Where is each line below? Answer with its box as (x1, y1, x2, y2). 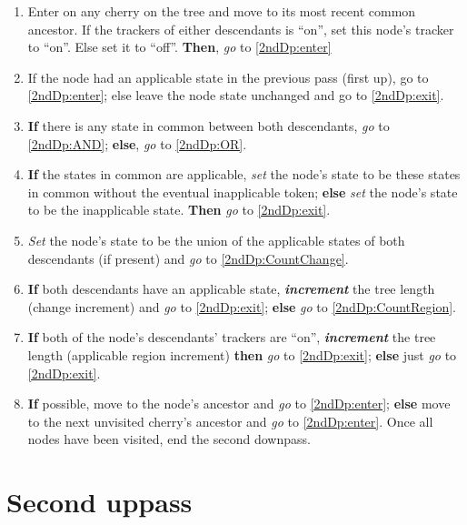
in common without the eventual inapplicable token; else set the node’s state (27, 182, 458, 201)
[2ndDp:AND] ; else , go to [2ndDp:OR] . (27, 134, 247, 153)
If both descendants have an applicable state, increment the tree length (27, 279, 435, 298)
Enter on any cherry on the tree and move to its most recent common (27, 2, 416, 20)
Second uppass (6, 483, 193, 520)
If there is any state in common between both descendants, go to (27, 116, 390, 135)
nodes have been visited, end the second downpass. (27, 429, 311, 449)
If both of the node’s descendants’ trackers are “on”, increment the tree (27, 328, 436, 347)
